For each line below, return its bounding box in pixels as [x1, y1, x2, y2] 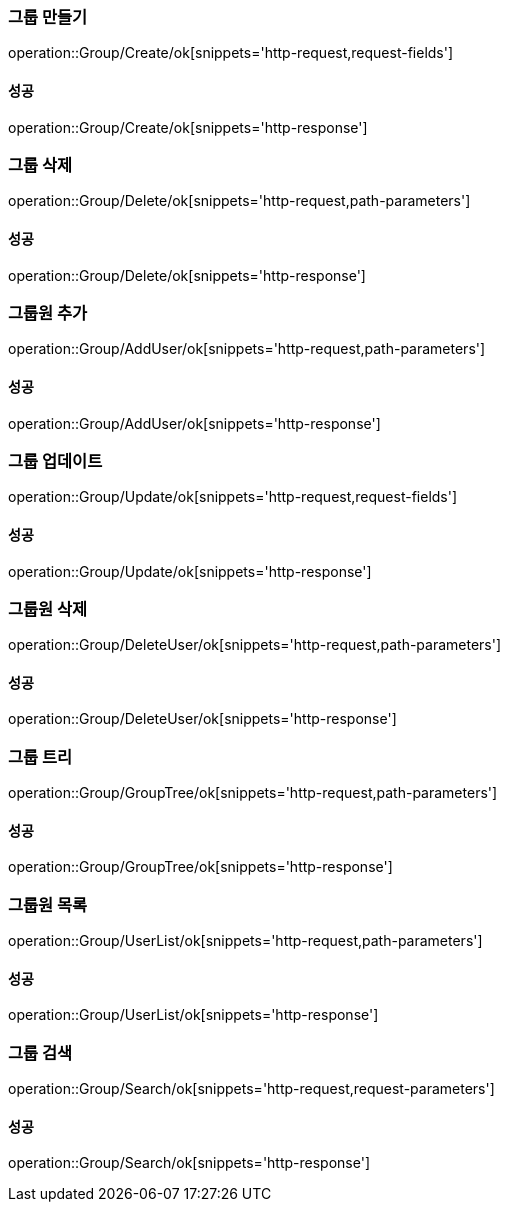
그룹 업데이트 [8, 450, 103, 471]
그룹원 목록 [8, 894, 88, 915]
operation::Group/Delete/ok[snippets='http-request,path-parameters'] [8, 192, 471, 210]
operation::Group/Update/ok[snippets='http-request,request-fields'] [8, 488, 458, 506]
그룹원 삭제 [8, 598, 88, 619]
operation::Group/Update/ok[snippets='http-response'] [8, 562, 372, 580]
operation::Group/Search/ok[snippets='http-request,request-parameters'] [8, 1080, 495, 1098]
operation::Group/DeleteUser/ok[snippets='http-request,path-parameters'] [8, 636, 502, 654]
